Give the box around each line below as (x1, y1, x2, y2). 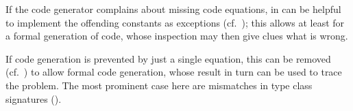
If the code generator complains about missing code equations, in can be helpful (5, 2, 341, 16)
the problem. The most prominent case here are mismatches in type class (5, 78, 313, 92)
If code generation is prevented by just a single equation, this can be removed (5, 51, 331, 65)
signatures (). (5, 91, 62, 106)
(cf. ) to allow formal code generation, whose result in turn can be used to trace (5, 65, 342, 79)
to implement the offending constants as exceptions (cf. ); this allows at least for (5, 15, 345, 29)
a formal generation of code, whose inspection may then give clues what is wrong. (5, 29, 348, 43)
